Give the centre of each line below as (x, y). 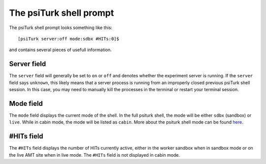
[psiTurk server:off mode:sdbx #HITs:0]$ (68, 39)
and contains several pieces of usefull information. (60, 50)
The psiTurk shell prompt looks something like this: (61, 28)
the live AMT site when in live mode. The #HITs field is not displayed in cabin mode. (95, 155)
